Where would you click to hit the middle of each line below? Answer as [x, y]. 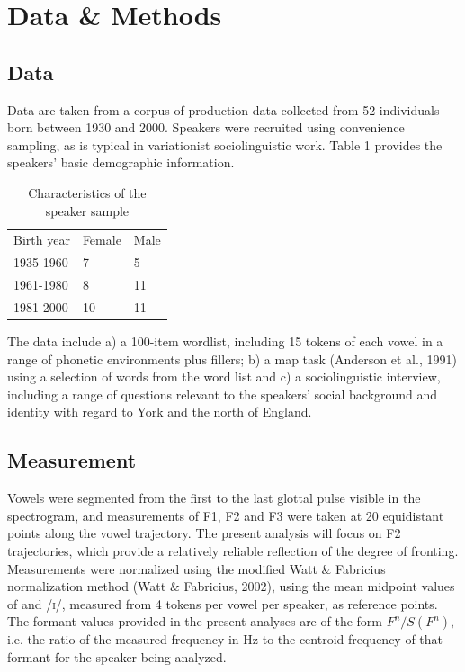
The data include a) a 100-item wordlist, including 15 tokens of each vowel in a [225, 341]
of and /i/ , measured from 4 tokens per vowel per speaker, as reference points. [223, 603]
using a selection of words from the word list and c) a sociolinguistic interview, [224, 376]
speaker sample [87, 210]
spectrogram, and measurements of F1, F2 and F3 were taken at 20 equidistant [226, 515]
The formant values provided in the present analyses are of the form [195, 621]
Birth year [42, 240]
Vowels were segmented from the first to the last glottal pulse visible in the [214, 498]
